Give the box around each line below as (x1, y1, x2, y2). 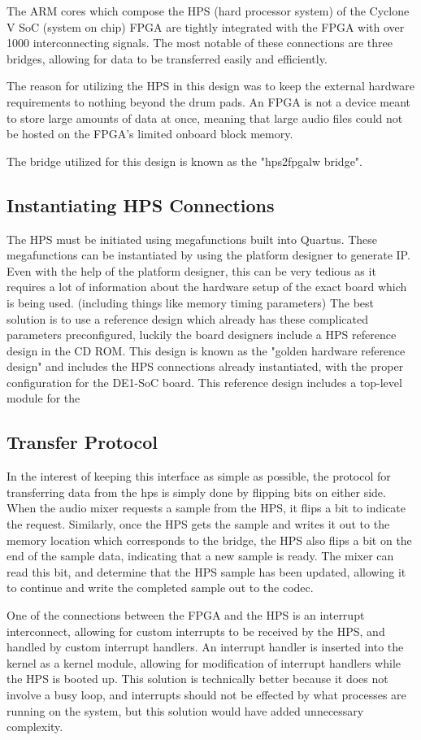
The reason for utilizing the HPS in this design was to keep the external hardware (7, 77, 414, 94)
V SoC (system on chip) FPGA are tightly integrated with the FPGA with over (7, 18, 405, 35)
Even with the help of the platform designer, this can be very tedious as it (7, 262, 376, 279)
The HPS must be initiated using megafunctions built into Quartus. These (7, 230, 378, 247)
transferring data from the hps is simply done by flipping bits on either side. (7, 483, 386, 500)
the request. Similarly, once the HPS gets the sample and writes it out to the (7, 516, 390, 533)
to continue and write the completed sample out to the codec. (7, 579, 314, 596)
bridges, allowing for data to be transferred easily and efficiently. (7, 50, 328, 67)
